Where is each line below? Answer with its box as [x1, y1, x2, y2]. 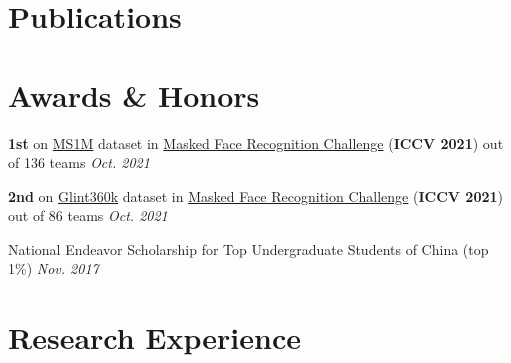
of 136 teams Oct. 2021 [8, 152, 150, 173]
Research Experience [8, 317, 301, 358]
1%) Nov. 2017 [8, 258, 99, 279]
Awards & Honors [8, 74, 260, 115]
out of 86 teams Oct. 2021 [8, 205, 168, 226]
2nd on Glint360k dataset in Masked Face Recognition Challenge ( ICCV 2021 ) [8, 185, 504, 206]
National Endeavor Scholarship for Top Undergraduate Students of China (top [8, 238, 489, 259]
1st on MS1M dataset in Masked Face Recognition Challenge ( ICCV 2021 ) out [8, 132, 504, 153]
